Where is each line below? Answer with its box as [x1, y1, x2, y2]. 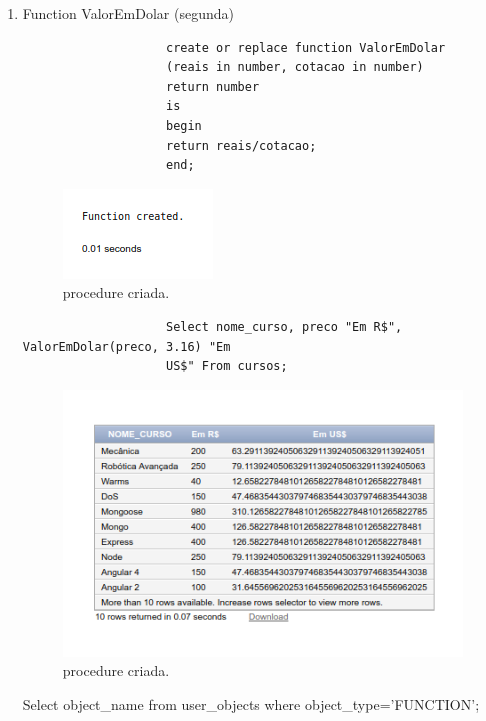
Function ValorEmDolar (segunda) [22, 3, 234, 23]
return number [165, 79, 260, 94]
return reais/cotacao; [165, 138, 317, 153]
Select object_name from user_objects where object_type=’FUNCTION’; [22, 693, 480, 714]
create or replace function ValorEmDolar [165, 40, 446, 55]
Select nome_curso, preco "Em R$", [165, 319, 403, 334]
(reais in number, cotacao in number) [165, 60, 424, 75]
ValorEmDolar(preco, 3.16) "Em [22, 339, 231, 354]
